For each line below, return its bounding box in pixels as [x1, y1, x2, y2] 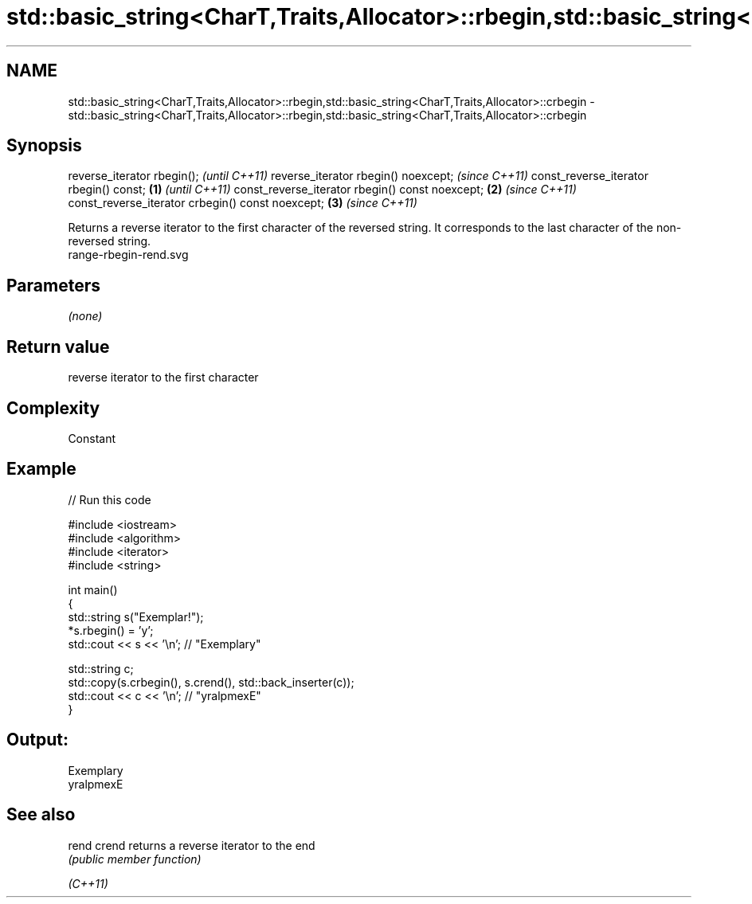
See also [6, 804, 76, 825]
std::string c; [68, 661, 134, 675]
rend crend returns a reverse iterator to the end [68, 838, 315, 852]
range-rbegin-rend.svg [68, 248, 189, 262]
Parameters [6, 275, 100, 295]
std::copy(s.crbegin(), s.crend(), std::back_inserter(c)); [68, 675, 354, 689]
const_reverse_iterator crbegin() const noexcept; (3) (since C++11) [68, 196, 417, 210]
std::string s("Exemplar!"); [68, 609, 204, 624]
